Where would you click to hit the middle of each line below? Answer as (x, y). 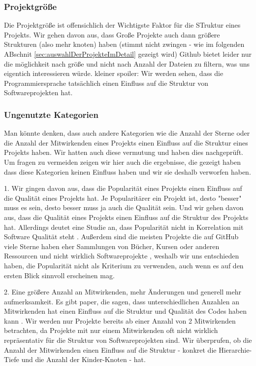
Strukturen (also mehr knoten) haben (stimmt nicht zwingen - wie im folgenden (124, 44)
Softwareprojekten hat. (38, 92)
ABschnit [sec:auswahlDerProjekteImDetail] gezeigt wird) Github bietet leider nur (128, 54)
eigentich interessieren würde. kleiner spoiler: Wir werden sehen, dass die (114, 73)
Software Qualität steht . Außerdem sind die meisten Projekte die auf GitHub (121, 237)
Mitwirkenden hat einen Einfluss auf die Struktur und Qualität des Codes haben (126, 311)
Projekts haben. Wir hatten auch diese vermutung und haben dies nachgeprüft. (124, 152)
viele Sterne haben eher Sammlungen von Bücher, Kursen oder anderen (112, 246)
